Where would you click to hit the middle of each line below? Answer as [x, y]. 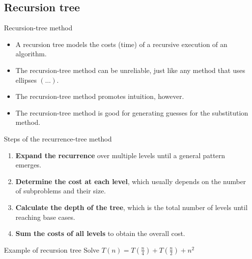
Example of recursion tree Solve [52, 249]
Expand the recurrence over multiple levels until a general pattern [120, 155]
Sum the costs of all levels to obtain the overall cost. [100, 233]
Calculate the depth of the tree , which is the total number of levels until [131, 207]
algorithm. [31, 54]
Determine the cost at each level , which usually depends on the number [131, 181]
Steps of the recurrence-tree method [58, 138]
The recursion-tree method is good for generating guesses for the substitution [132, 112]
